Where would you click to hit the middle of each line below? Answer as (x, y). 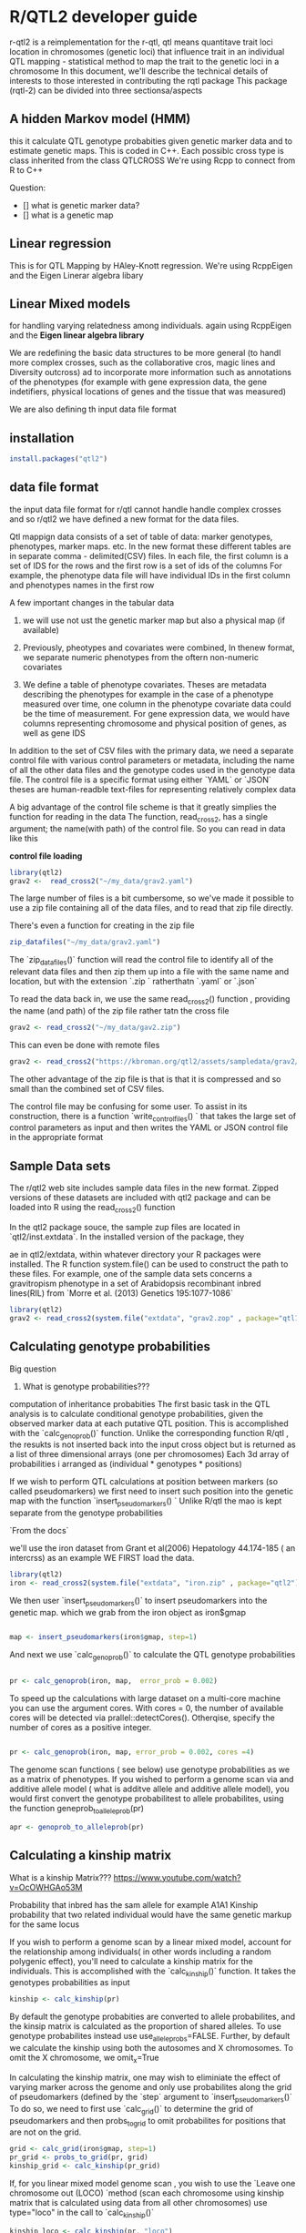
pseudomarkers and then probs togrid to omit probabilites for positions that (148, 2121)
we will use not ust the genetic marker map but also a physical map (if (153, 620)
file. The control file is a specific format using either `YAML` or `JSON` (140, 780)
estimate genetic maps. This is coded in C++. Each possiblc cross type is (147, 150)
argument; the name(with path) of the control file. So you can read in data (148, 828)
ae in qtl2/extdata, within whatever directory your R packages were (135, 1255)
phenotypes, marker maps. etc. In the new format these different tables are (150, 546)
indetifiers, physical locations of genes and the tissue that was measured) (148, 392)
